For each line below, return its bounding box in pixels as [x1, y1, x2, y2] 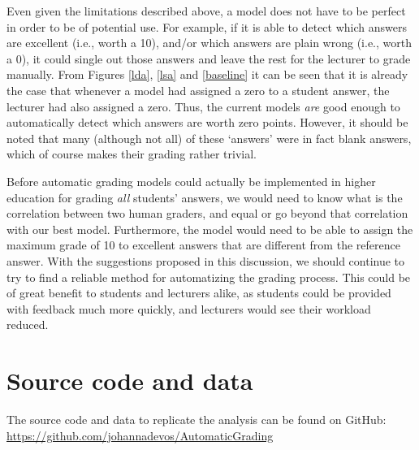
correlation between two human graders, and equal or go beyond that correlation [6, 205, 408, 222]
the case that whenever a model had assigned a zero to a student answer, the [6, 81, 390, 98]
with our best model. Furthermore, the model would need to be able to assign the [6, 220, 413, 237]
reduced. [6, 316, 49, 333]
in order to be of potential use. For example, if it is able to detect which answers [6, 18, 407, 35]
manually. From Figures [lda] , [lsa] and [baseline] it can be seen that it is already [6, 66, 408, 83]
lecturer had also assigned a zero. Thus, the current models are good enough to [6, 97, 400, 115]
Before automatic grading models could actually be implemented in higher [6, 172, 376, 189]
